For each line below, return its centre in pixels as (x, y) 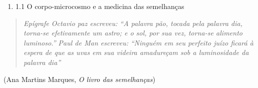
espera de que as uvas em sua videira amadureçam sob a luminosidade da (136, 52)
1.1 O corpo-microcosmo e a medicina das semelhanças (100, 6)
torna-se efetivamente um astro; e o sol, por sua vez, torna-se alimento (133, 33)
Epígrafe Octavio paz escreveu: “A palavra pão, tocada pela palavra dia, (133, 23)
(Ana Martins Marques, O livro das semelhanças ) (80, 79)
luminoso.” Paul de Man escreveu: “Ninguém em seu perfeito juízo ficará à (138, 42)
